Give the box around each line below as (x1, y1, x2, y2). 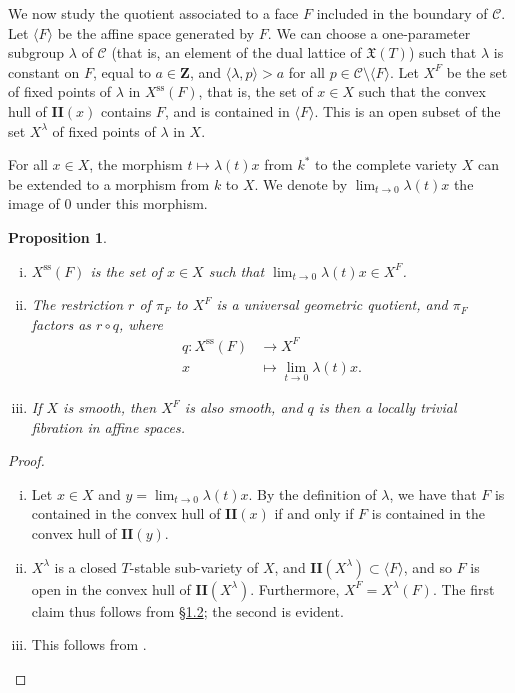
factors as (31, 313, 92, 334)
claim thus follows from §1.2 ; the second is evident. (31, 600, 344, 621)
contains (100, 100, 152, 121)
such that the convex (358, 81, 486, 102)
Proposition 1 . (8, 226, 107, 247)
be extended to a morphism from (8, 173, 210, 194)
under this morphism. (76, 193, 208, 214)
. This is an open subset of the (314, 100, 501, 121)
